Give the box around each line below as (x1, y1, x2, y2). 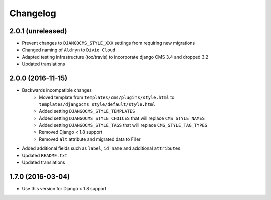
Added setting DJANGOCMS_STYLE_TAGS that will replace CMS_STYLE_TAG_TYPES (39, 122, 208, 128)
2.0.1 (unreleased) (9, 27, 67, 35)
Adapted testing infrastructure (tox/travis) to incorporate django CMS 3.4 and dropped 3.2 (22, 54, 209, 60)
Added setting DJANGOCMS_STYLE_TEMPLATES (39, 108, 135, 114)
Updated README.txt (22, 152, 68, 158)
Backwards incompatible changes (22, 87, 92, 93)
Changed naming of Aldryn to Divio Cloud (22, 47, 116, 53)
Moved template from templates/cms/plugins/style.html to (39, 94, 175, 100)
